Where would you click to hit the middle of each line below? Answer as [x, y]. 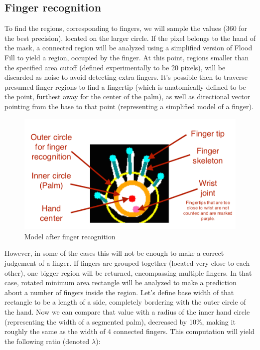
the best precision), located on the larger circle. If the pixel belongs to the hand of [130, 38]
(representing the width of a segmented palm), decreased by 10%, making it [120, 321]
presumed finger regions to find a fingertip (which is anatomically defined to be [125, 87]
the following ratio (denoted [47, 341]
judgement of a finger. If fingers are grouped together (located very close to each [127, 263]
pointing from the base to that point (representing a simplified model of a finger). [129, 106]
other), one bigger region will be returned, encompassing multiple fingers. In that [128, 272]
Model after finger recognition [70, 236]
